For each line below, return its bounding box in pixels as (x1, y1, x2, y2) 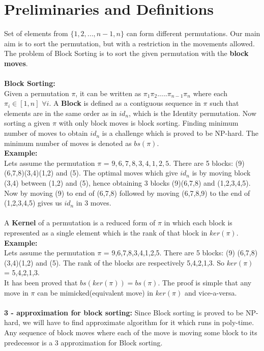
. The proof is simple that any (158, 277, 252, 287)
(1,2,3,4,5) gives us (4, 197, 62, 208)
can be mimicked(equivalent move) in (37, 287, 154, 298)
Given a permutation (4, 87, 69, 98)
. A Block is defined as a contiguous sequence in (49, 98, 201, 108)
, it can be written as (75, 87, 141, 98)
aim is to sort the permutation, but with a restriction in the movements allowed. (4, 38, 255, 48)
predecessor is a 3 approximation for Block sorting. (4, 337, 163, 347)
